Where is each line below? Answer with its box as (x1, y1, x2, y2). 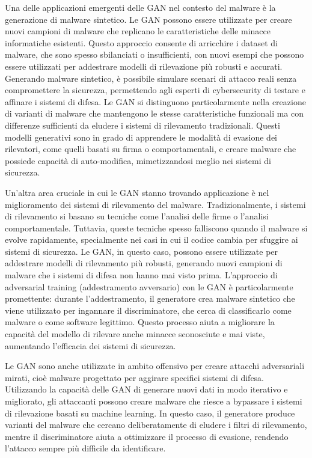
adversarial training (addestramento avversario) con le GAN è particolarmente (5, 280, 293, 293)
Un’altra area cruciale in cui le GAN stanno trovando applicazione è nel (5, 186, 269, 198)
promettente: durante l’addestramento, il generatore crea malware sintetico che (5, 292, 295, 305)
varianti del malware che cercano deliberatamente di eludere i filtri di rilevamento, (5, 418, 307, 431)
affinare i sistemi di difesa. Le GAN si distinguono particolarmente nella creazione (5, 95, 306, 108)
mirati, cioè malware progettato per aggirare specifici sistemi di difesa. (5, 371, 265, 383)
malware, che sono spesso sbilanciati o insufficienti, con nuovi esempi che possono (5, 48, 304, 61)
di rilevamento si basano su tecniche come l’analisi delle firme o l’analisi (5, 210, 269, 222)
